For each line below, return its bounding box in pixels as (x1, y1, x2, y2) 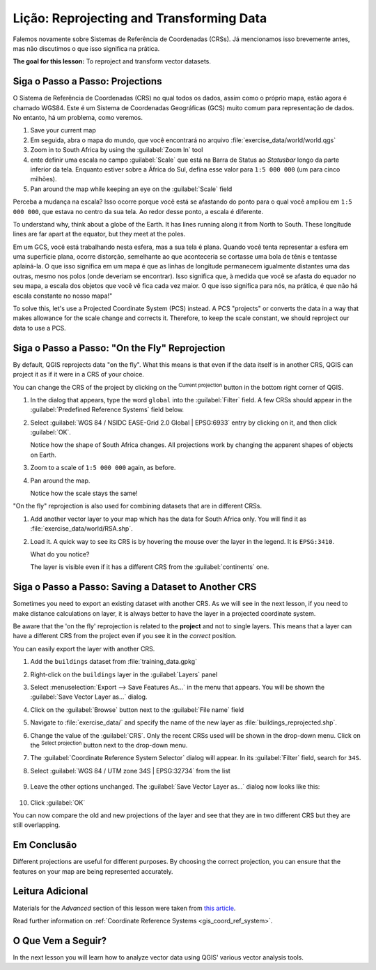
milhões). (30, 175, 57, 183)
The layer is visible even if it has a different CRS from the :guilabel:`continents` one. (30, 563, 269, 571)
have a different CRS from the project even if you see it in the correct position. (13, 632, 237, 640)
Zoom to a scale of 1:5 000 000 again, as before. (30, 464, 176, 472)
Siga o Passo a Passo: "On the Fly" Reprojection (13, 342, 226, 354)
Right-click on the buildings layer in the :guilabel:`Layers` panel (30, 670, 218, 679)
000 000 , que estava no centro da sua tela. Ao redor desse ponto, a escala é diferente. (13, 207, 264, 215)
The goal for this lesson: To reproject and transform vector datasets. (13, 57, 212, 66)
